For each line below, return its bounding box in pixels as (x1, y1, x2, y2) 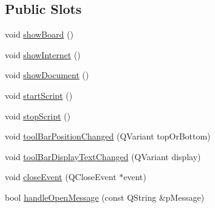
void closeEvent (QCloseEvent (5, 170, 117, 183)
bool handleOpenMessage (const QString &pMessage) (5, 190, 205, 203)
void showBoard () (5, 28, 74, 41)
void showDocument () (5, 69, 89, 81)
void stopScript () (5, 109, 71, 122)
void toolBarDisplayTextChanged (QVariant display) (5, 150, 201, 163)
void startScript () (5, 89, 73, 101)
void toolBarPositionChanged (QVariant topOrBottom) (5, 130, 211, 143)
